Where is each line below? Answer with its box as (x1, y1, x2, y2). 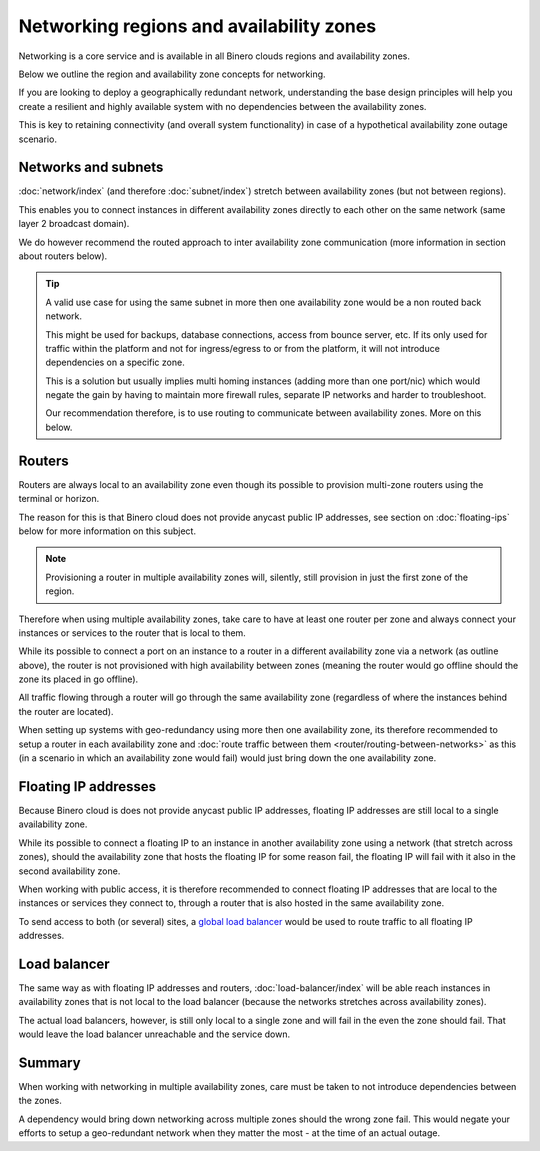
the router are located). (18, 705, 114, 717)
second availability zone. (18, 865, 121, 877)
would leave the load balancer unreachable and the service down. (18, 1028, 290, 1040)
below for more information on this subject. (18, 525, 197, 537)
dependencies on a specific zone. (45, 356, 185, 369)
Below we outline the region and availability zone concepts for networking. (18, 68, 326, 80)
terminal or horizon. (18, 493, 100, 505)
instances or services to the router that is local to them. (18, 626, 247, 639)
